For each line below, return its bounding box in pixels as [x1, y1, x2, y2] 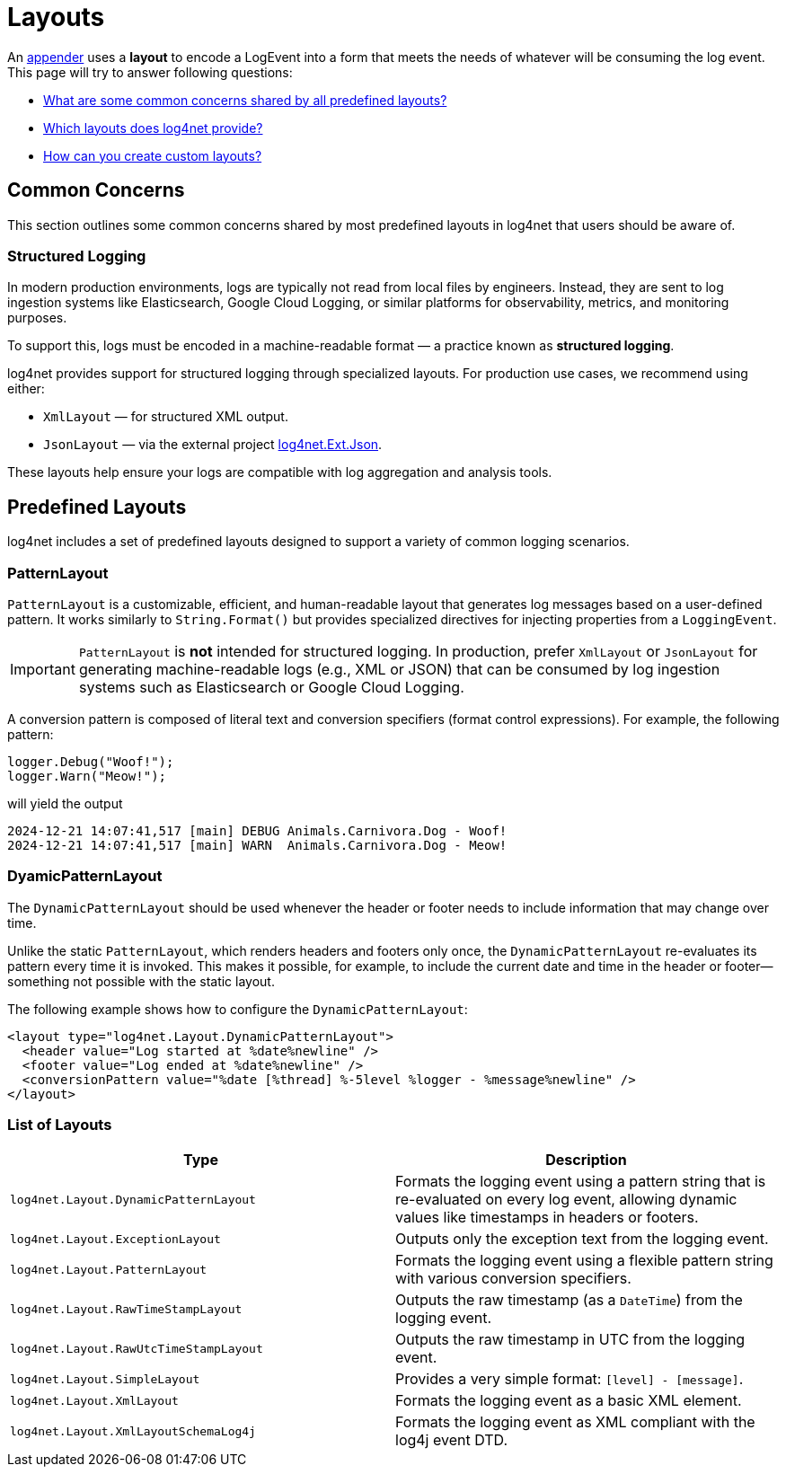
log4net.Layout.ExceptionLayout [10, 1231, 221, 1246]
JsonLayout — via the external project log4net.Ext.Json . [43, 437, 383, 453]
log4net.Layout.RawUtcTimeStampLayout [10, 1341, 263, 1355]
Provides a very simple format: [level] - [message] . [395, 1370, 744, 1389]
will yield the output [7, 795, 123, 811]
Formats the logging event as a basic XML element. [395, 1391, 742, 1410]
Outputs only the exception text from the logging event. [395, 1230, 769, 1249]
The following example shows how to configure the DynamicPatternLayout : [7, 1001, 468, 1017]
